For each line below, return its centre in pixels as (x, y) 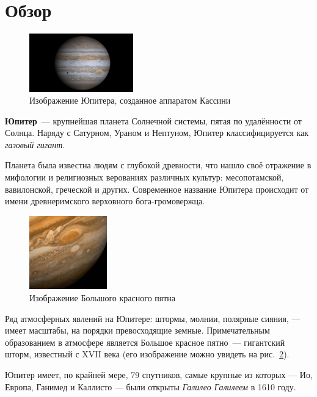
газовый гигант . (35, 144)
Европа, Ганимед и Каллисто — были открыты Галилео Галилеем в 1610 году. (151, 386)
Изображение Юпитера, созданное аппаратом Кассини (130, 100)
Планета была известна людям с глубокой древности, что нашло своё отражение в (158, 165)
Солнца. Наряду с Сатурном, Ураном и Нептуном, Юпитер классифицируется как (157, 133)
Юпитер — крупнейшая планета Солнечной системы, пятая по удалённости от (153, 120)
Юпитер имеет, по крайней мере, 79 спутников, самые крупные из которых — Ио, (159, 374)
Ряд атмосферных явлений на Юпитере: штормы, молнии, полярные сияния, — (153, 318)
